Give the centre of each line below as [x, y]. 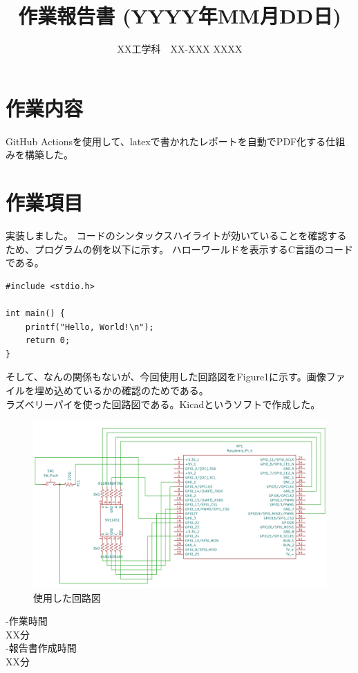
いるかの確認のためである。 [145, 390]
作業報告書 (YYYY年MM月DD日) [180, 16]
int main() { [35, 313]
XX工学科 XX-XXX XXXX [180, 49]
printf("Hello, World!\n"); [89, 327]
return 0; [48, 341]
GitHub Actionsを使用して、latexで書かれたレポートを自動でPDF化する [166, 141]
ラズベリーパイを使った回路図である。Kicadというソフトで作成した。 [163, 404]
